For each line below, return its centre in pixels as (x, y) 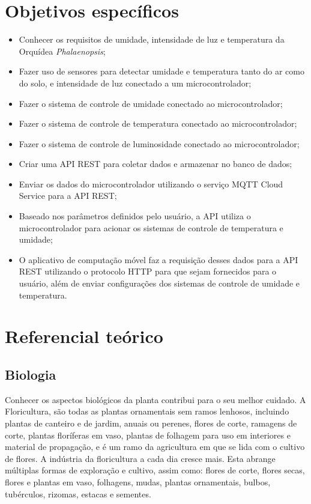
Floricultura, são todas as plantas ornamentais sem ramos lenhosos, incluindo (147, 411)
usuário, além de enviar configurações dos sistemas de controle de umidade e (159, 283)
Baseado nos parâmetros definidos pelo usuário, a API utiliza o (135, 216)
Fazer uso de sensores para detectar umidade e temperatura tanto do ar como (162, 71)
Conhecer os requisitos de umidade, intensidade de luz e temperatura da (152, 39)
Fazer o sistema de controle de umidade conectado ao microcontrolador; (151, 103)
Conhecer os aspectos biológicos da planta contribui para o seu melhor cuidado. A (155, 399)
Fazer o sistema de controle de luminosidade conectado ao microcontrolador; (159, 143)
